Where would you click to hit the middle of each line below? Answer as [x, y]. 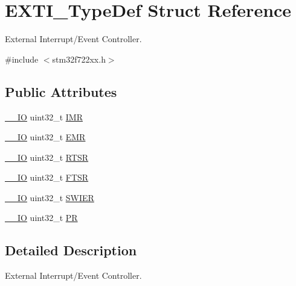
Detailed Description [71, 250]
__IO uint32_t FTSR [47, 177]
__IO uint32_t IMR [44, 117]
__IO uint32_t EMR [45, 137]
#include [22, 59]
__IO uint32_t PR [41, 218]
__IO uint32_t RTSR [47, 157]
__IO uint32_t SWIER [50, 197]
